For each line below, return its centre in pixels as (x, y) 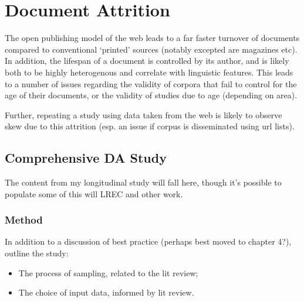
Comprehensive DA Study (86, 158)
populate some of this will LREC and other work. (94, 193)
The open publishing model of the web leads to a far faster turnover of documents (152, 38)
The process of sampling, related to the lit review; (108, 272)
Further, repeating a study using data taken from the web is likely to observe (143, 114)
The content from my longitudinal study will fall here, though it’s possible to (143, 182)
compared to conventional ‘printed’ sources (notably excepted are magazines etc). (151, 49)
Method (24, 220)
